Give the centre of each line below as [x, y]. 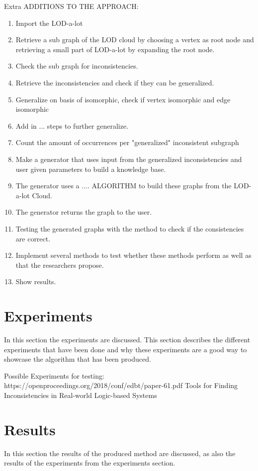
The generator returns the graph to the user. [84, 212]
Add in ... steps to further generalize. [72, 125]
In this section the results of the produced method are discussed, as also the [120, 453]
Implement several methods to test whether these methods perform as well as [133, 255]
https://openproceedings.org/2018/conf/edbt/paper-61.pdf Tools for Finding [121, 385]
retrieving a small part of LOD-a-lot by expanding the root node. [115, 49]
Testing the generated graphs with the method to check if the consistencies [130, 228]
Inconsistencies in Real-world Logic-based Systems [81, 395]
